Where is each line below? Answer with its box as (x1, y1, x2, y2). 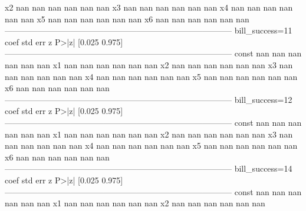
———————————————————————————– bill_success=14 (5, 162, 292, 175)
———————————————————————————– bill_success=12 (5, 93, 292, 105)
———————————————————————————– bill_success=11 (5, 24, 292, 36)
